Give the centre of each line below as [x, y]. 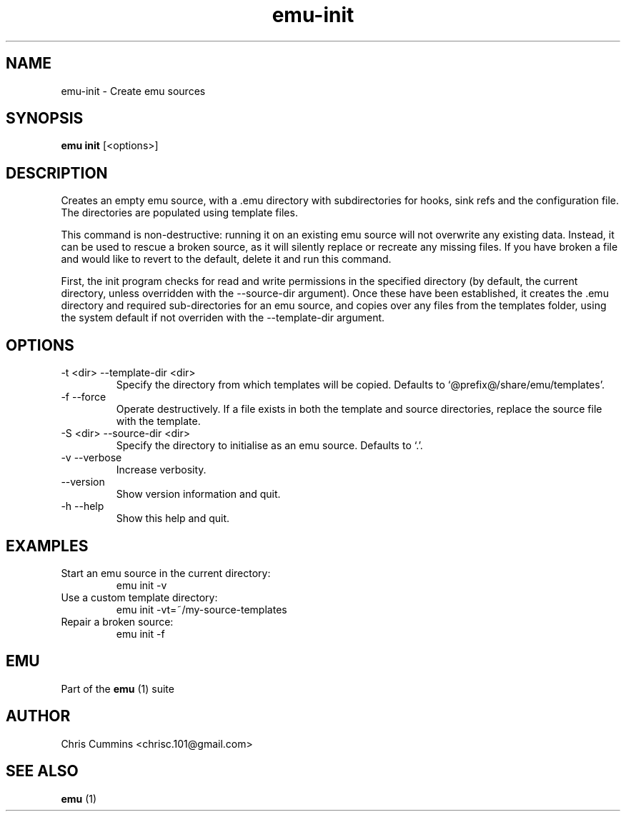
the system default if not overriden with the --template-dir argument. [223, 318]
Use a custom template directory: [139, 597]
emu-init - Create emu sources [133, 91]
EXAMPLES [47, 546]
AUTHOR [38, 716]
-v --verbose [91, 458]
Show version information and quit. [198, 494]
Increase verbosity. [161, 470]
